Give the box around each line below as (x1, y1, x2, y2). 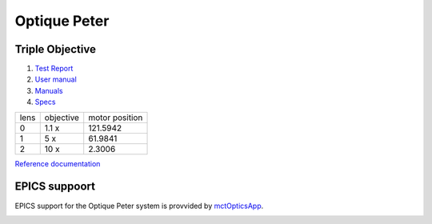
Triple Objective (14, 42, 96, 56)
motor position (88, 112, 143, 123)
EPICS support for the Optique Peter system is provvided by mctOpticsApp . (14, 201, 264, 210)
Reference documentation (14, 158, 101, 168)
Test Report (34, 64, 74, 74)
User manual (34, 74, 78, 84)
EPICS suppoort (14, 180, 96, 194)
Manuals (34, 86, 63, 95)
